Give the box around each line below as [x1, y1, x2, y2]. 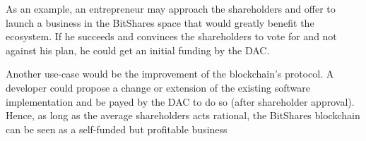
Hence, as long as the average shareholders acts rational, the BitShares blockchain [6, 108, 360, 123]
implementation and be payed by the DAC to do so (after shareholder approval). [6, 94, 355, 109]
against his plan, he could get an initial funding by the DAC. [6, 42, 270, 57]
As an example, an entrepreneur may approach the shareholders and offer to [6, 1, 336, 16]
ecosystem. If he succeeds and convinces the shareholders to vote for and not [6, 29, 337, 44]
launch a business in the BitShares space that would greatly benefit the [6, 15, 314, 30]
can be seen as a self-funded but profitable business [6, 121, 228, 136]
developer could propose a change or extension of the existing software [6, 80, 310, 94]
